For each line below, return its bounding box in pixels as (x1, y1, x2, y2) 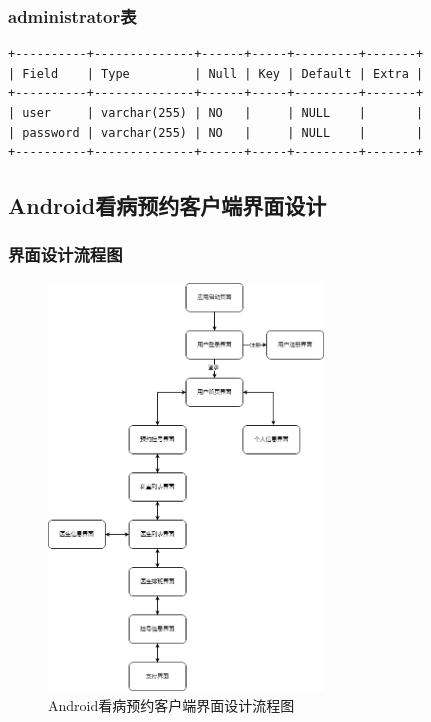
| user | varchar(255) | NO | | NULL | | (8, 106, 424, 120)
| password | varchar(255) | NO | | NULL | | (8, 125, 424, 140)
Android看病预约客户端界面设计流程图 (48, 694, 295, 715)
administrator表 (8, 3, 137, 28)
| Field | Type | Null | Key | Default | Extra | (8, 66, 424, 81)
